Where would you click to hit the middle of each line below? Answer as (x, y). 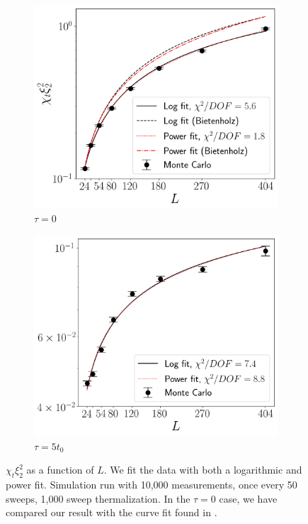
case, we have (248, 498)
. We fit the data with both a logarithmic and (203, 470)
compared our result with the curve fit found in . (112, 512)
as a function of (60, 470)
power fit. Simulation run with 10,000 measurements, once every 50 (152, 484)
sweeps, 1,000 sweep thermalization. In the (98, 498)
